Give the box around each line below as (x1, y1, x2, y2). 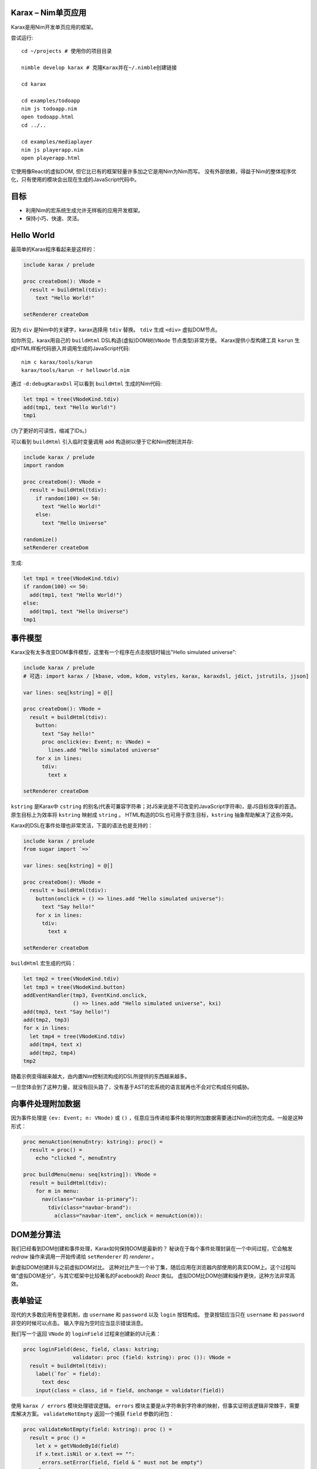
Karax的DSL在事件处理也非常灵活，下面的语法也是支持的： (11, 822, 154, 829)
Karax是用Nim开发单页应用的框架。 (11, 24, 97, 31)
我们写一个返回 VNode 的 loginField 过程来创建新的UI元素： (11, 1330, 161, 1337)
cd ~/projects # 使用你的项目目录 (21, 48, 112, 55)
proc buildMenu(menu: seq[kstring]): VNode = (23, 1171, 157, 1178)
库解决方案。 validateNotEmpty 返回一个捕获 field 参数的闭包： (11, 1410, 174, 1417)
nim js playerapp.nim (21, 146, 83, 153)
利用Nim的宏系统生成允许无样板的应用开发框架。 (25, 207, 144, 214)
